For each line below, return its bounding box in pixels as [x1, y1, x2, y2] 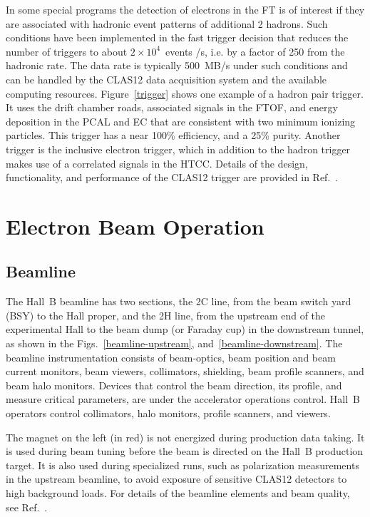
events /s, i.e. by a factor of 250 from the [165, 43, 345, 58]
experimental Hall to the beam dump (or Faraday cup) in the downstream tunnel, [6, 322, 364, 337]
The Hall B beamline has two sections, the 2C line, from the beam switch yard [6, 294, 351, 309]
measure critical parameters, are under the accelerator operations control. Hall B [6, 391, 361, 406]
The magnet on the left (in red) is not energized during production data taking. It [6, 429, 365, 444]
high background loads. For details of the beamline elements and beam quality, [6, 486, 350, 501]
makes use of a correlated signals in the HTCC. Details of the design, [6, 155, 308, 170]
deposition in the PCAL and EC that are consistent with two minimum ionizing [6, 113, 356, 128]
